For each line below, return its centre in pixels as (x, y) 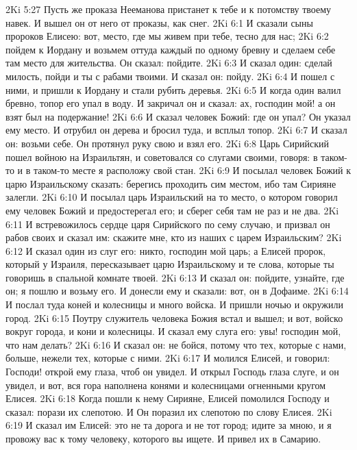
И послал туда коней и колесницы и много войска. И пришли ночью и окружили (174, 304)
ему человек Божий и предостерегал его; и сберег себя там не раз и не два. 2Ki (172, 210)
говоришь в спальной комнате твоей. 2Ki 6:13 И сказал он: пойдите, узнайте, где (175, 277)
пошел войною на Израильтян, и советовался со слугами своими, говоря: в (162, 157)
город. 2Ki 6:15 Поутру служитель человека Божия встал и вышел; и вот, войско (174, 317)
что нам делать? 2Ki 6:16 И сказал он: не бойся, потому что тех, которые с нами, (176, 344)
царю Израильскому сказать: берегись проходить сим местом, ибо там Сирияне (171, 183)
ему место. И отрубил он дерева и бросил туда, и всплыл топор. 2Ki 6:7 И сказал (176, 130)
